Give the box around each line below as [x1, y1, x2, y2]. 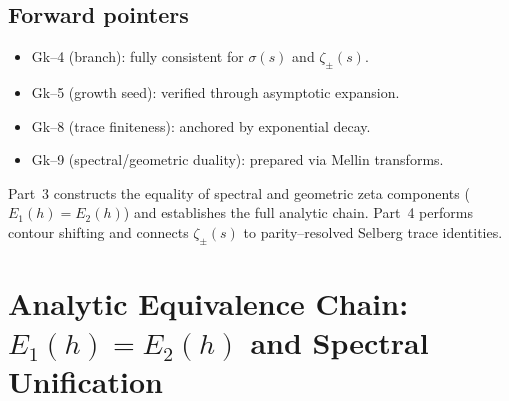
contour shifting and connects [8, 221, 189, 242]
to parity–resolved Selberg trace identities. [243, 221, 503, 242]
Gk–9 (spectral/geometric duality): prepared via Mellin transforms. [31, 149, 444, 170]
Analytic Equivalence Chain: [8, 282, 409, 323]
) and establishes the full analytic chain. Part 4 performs [123, 202, 473, 223]
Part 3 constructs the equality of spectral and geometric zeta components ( [8, 182, 470, 203]
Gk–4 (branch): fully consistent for [31, 46, 244, 67]
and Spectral [250, 322, 429, 363]
